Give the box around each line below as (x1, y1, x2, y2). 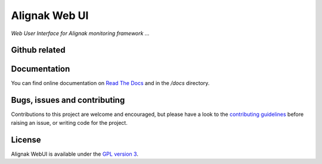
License (11, 134, 41, 145)
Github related (11, 45, 66, 55)
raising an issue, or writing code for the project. (11, 119, 128, 126)
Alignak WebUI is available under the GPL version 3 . (11, 150, 138, 157)
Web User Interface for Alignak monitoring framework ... (11, 30, 150, 37)
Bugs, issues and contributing (11, 95, 125, 105)
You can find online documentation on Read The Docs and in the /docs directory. (11, 80, 210, 87)
